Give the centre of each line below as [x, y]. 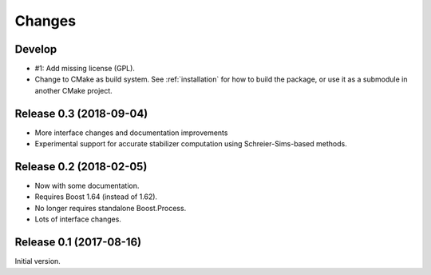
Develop [36, 49]
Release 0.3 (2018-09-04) [81, 113]
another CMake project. [74, 90]
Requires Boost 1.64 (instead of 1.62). [96, 197]
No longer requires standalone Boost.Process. [111, 208]
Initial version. [38, 261]
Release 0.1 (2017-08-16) [78, 243]
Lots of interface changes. [78, 219]
